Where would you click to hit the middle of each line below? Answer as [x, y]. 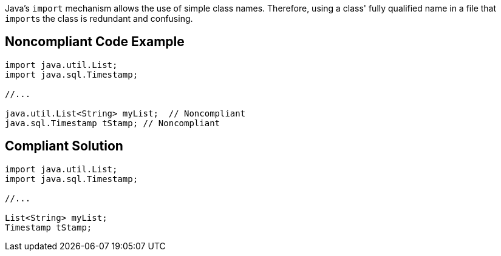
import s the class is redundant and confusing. [99, 19]
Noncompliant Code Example [95, 42]
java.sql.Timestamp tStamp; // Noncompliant [113, 123]
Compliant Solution [64, 146]
